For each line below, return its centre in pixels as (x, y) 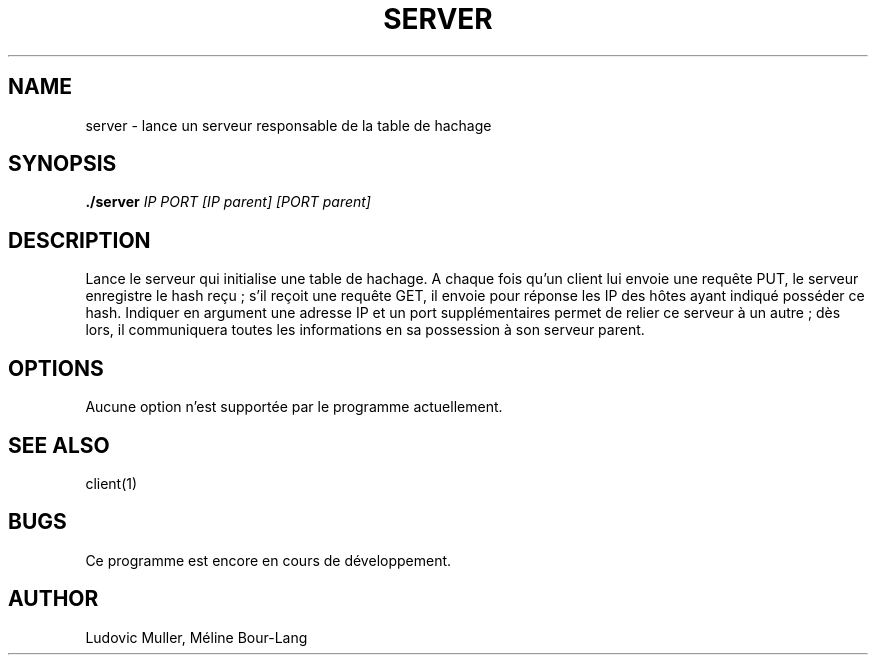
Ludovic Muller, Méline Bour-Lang (196, 637)
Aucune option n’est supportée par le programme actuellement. (294, 407)
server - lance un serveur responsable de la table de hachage (288, 125)
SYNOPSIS (62, 164)
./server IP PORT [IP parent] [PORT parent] (228, 202)
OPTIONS (56, 368)
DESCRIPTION (79, 240)
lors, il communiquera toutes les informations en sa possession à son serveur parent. (365, 330)
